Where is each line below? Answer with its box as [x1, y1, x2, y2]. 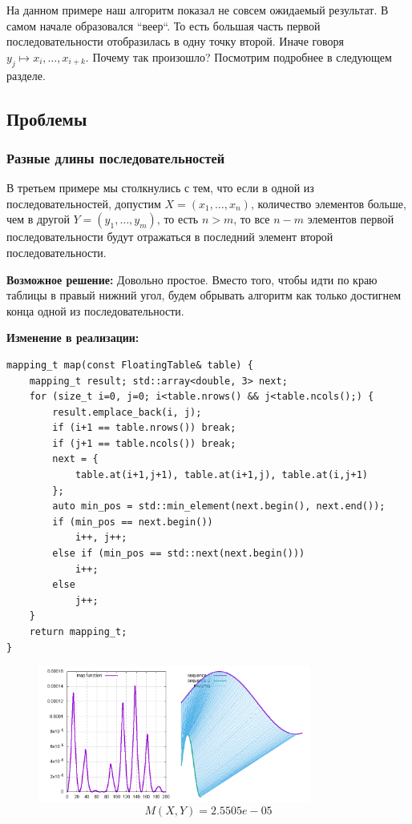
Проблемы [6, 106, 87, 131]
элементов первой [307, 211, 394, 227]
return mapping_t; [29, 626, 127, 638]
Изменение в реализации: [6, 329, 139, 346]
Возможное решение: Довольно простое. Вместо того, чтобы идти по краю [6, 271, 378, 287]
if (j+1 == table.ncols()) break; [52, 437, 236, 449]
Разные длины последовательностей [6, 147, 225, 167]
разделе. [6, 66, 46, 83]
